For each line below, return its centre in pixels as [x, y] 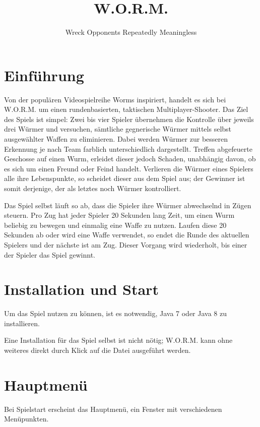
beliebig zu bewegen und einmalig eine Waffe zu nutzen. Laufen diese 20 [115, 225]
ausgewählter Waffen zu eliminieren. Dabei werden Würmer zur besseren [116, 139]
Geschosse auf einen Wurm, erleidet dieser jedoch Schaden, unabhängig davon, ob [130, 159]
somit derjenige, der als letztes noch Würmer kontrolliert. [93, 188]
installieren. [22, 323]
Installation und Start [81, 289]
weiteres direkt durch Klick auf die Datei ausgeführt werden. [97, 350]
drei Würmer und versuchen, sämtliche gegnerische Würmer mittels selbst [118, 129]
